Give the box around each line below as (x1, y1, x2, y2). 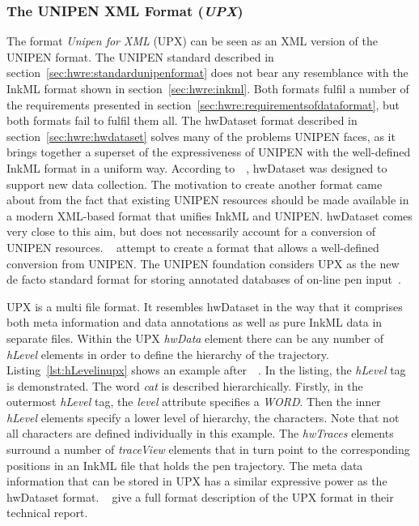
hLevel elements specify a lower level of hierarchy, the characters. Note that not (6, 408, 400, 426)
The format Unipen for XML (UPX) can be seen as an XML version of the (6, 32, 378, 49)
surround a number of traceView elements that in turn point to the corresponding (6, 441, 410, 458)
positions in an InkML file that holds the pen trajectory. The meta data (6, 456, 363, 473)
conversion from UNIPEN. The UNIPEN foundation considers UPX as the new (6, 254, 400, 272)
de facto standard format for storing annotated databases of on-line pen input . (6, 271, 401, 288)
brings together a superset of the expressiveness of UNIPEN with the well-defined (6, 143, 411, 160)
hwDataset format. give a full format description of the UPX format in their (6, 488, 394, 505)
